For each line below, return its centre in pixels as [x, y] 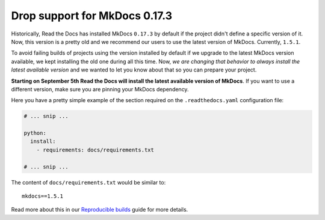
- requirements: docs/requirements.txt [95, 150]
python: [35, 133]
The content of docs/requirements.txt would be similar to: [88, 182]
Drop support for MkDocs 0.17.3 [92, 16]
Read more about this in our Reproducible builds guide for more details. [100, 210]
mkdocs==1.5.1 [42, 196]
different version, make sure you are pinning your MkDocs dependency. [100, 89]
